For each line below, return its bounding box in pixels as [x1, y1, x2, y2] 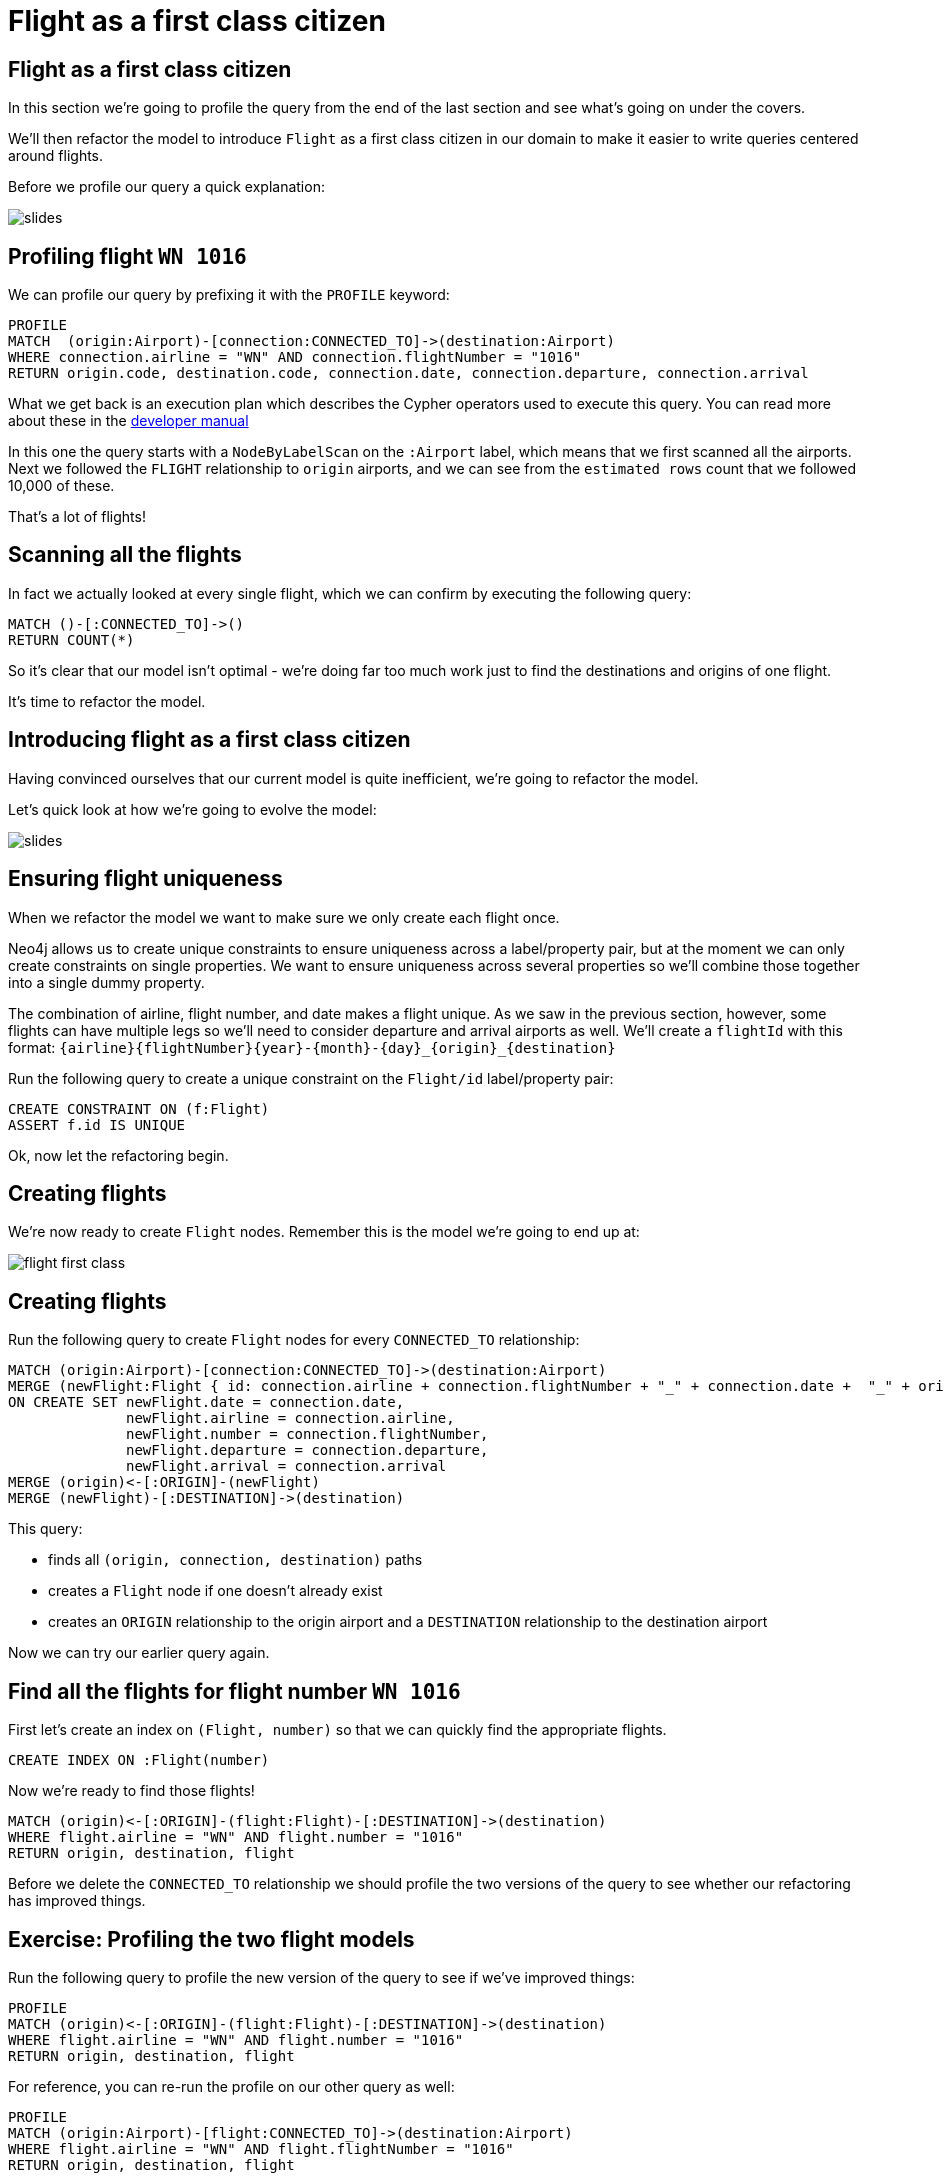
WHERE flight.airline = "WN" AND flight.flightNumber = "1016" [8, 2140, 514, 2157]
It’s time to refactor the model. [8, 692, 206, 710]
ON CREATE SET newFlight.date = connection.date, [8, 1394, 405, 1411]
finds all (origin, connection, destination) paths [48, 1551, 423, 1569]
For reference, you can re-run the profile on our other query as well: [8, 2077, 455, 2095]
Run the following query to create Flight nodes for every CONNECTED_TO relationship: [8, 1331, 580, 1349]
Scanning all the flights [8, 542, 242, 568]
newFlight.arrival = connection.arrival [126, 1458, 447, 1475]
